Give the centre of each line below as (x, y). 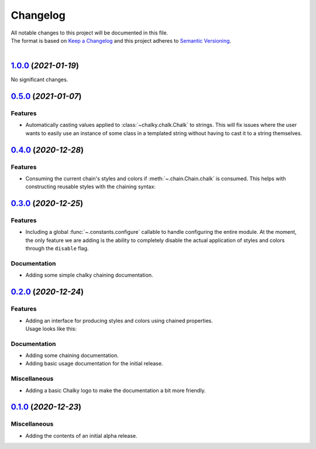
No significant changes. (39, 80)
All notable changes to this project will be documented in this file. (90, 33)
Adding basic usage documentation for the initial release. (94, 364)
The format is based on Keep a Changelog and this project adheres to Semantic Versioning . (121, 40)
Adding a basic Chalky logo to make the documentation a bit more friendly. (116, 390)
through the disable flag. (57, 248)
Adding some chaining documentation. (72, 355)
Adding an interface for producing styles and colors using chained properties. (119, 320)
